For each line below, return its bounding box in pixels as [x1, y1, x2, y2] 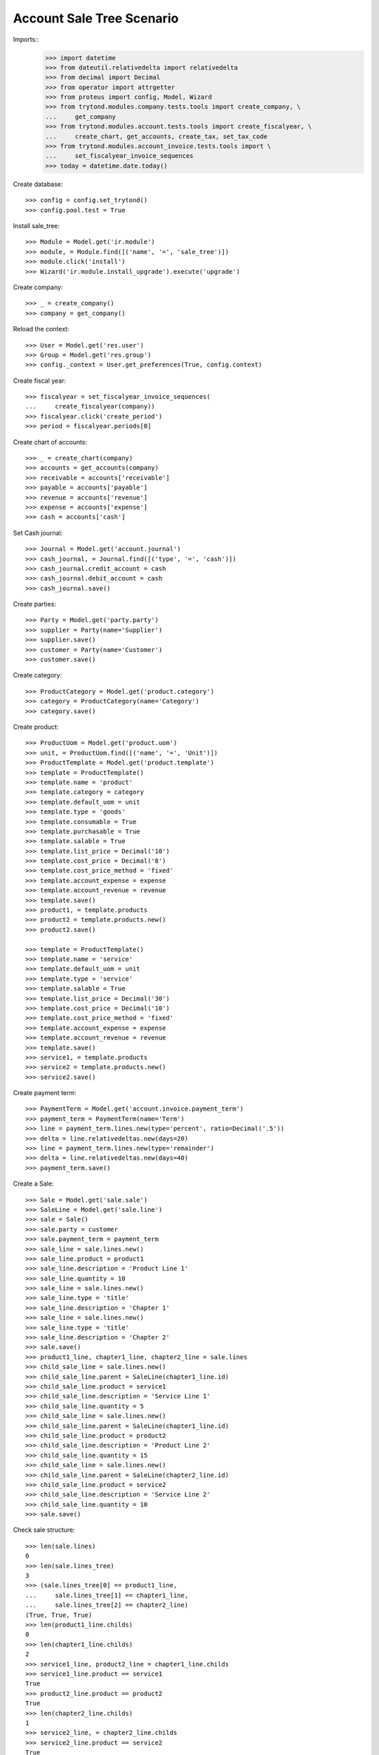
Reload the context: [13, 325, 69, 333]
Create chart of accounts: [13, 437, 88, 446]
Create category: [13, 671, 62, 680]
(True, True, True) [25, 1611, 93, 1619]
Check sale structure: [13, 1525, 75, 1534]
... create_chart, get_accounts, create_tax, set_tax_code [45, 132, 268, 140]
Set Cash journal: [13, 529, 63, 537]
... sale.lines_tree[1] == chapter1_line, [25, 1591, 189, 1599]
